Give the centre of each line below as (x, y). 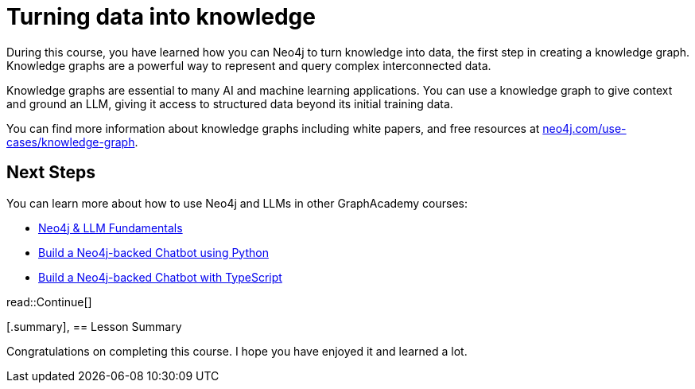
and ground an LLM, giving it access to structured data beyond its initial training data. (230, 103)
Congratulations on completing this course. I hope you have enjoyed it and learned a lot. (237, 351)
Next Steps (51, 173)
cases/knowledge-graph (71, 142)
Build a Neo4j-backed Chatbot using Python (153, 252)
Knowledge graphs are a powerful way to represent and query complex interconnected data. (249, 65)
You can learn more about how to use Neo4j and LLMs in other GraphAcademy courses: (237, 203)
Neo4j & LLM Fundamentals (111, 228)
